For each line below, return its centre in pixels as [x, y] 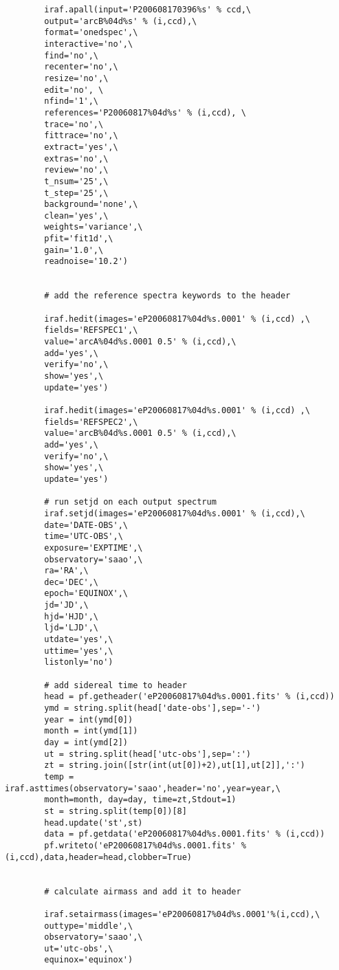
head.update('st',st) [94, 823]
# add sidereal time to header [116, 685]
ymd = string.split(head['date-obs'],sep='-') [153, 708]
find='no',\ [72, 55]
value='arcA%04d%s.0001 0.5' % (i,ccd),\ [140, 342]
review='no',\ [76, 170]
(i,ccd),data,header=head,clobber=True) [99, 857]
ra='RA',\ [66, 571]
